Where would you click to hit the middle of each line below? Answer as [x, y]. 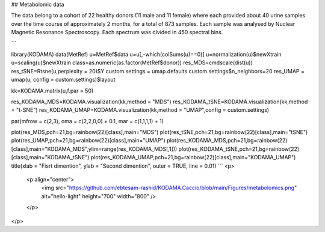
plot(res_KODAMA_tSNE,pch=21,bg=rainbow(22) [239, 149]
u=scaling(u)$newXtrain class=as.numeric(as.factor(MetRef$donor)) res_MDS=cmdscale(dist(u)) [132, 63]
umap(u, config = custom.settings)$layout [63, 80]
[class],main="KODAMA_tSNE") [50, 157]
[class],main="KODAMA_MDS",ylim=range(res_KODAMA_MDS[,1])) [94, 149]
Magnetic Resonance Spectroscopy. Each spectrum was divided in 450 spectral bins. [117, 32]
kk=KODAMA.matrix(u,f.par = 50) [52, 91]
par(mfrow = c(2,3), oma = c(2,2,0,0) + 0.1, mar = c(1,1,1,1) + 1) [87, 121]
